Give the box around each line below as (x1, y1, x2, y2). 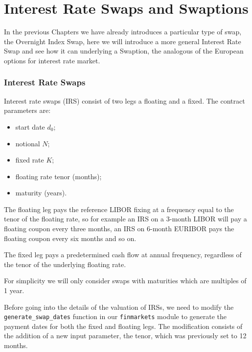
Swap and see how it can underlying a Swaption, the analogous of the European (4, 46, 244, 56)
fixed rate (15, 155, 44, 165)
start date (15, 121, 45, 132)
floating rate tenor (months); (15, 171, 102, 181)
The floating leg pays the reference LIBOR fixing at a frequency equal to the (4, 204, 234, 214)
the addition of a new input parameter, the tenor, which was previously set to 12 (4, 330, 247, 341)
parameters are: (4, 105, 51, 115)
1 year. (4, 285, 24, 296)
